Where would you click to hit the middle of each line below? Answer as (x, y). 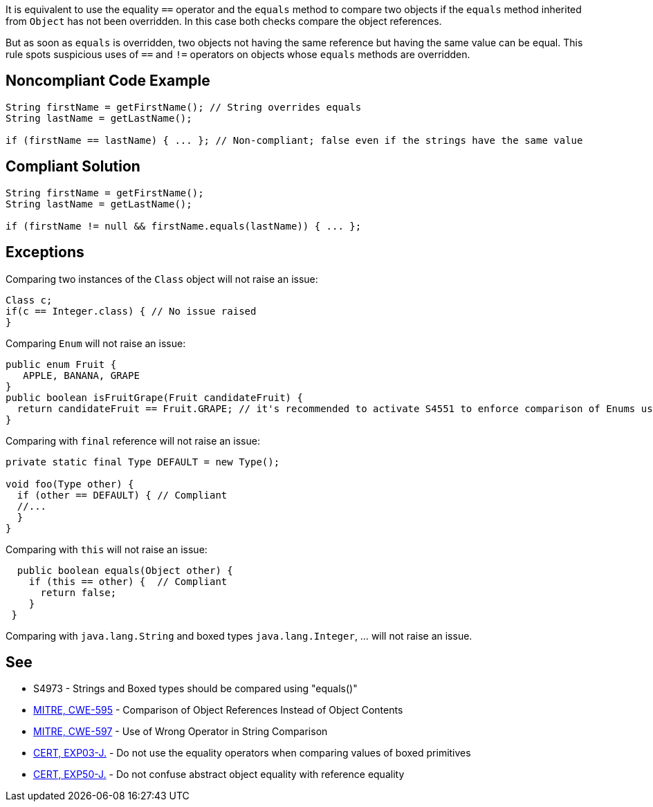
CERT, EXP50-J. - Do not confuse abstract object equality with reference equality (219, 774)
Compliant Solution (73, 167)
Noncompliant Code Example (108, 81)
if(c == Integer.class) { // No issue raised (131, 311)
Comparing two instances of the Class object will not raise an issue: (162, 279)
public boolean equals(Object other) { (125, 570)
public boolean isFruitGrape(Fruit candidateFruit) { (154, 397)
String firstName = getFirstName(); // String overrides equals (184, 107)
